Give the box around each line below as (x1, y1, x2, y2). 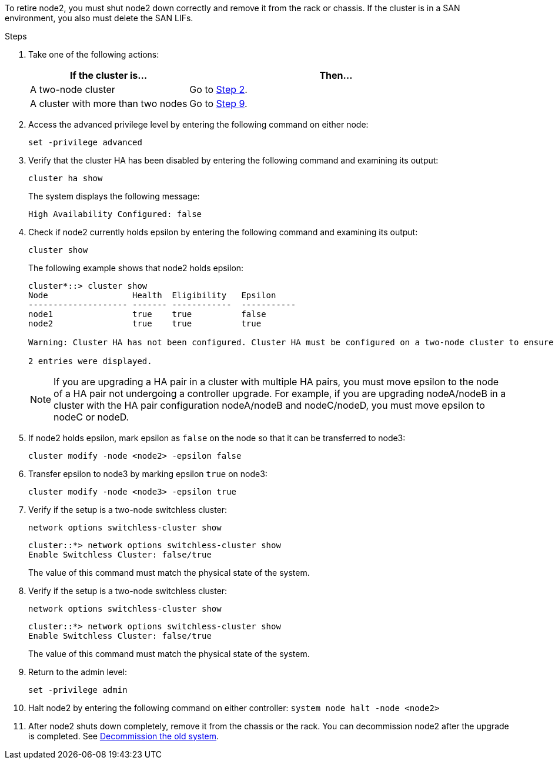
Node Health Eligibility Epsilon (28, 291, 276, 300)
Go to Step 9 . (189, 98, 248, 109)
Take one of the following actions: (28, 49, 159, 59)
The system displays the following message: (28, 191, 200, 201)
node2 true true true (28, 319, 262, 328)
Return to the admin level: (28, 667, 128, 677)
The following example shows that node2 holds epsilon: (28, 263, 244, 273)
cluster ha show (28, 174, 103, 183)
